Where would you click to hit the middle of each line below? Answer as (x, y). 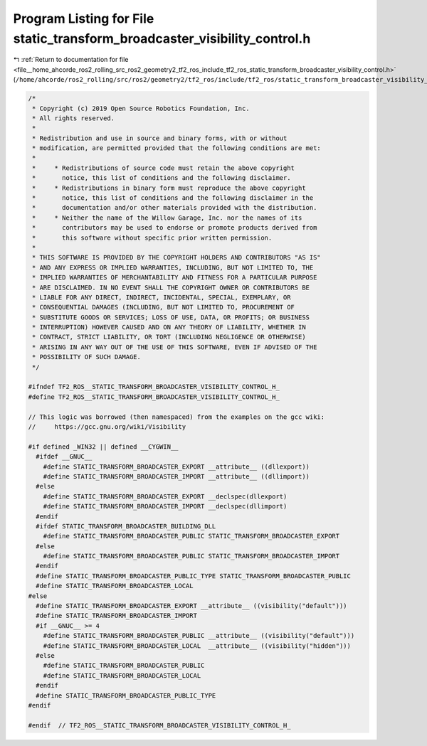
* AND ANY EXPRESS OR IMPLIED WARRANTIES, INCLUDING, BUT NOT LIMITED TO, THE (173, 267)
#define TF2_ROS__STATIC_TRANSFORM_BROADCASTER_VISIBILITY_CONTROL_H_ (154, 397)
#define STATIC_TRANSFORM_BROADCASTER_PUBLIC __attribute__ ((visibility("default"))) (199, 636)
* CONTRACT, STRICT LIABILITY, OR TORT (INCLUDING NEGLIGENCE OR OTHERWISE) (169, 337)
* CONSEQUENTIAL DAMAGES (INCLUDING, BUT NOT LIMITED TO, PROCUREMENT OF (164, 307)
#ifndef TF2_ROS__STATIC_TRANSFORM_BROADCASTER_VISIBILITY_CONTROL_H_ (154, 387)
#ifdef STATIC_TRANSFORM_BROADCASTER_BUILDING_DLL (126, 526)
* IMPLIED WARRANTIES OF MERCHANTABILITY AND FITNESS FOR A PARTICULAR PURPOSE (175, 278)
